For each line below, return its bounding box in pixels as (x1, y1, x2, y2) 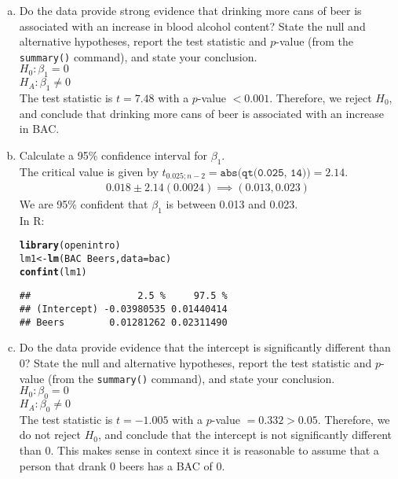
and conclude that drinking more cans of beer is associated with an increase (19, 105, 384, 121)
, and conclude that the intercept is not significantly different (98, 426, 392, 443)
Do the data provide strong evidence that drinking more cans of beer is (19, 2, 362, 18)
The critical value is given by (19, 163, 159, 179)
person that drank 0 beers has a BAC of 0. (19, 457, 225, 473)
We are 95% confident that (19, 196, 148, 212)
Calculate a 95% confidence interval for (19, 146, 208, 163)
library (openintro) (19, 240, 121, 252)
